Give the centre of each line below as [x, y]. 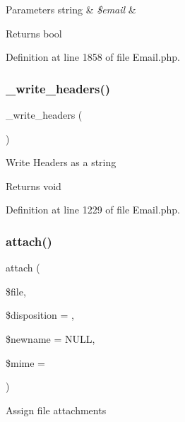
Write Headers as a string [61, 162]
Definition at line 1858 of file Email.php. [93, 57]
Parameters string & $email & [71, 9]
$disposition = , [40, 315]
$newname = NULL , [50, 338]
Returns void [34, 186]
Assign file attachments [56, 410]
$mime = [25, 362]
